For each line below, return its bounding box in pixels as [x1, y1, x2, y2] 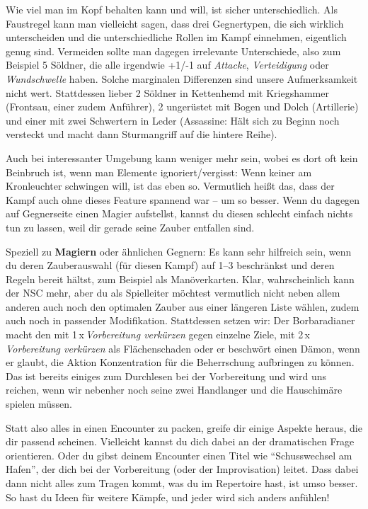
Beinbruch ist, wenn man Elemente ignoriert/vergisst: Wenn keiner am [6, 164, 312, 179]
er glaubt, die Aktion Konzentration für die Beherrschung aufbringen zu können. [6, 355, 355, 370]
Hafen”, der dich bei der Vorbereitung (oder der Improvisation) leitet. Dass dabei [6, 462, 359, 476]
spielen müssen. [6, 396, 72, 411]
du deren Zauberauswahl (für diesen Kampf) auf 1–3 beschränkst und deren [6, 258, 335, 273]
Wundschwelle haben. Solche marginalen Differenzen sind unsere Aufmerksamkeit [6, 71, 358, 86]
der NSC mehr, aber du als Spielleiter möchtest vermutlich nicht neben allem [6, 285, 340, 300]
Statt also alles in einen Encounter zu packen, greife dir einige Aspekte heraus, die [6, 420, 362, 435]
